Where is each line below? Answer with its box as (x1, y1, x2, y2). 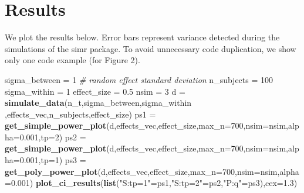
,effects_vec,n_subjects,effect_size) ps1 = (5, 108, 156, 120)
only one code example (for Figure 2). (5, 54, 140, 66)
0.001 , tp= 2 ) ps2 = (19, 130, 86, 143)
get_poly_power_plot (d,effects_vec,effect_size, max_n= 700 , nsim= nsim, (5, 165, 280, 177)
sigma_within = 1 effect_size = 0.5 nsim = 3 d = (5, 85, 185, 97)
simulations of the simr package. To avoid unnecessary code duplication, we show (5, 42, 296, 54)
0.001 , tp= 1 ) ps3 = (19, 154, 86, 166)
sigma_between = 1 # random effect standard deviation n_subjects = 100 (5, 73, 273, 85)
